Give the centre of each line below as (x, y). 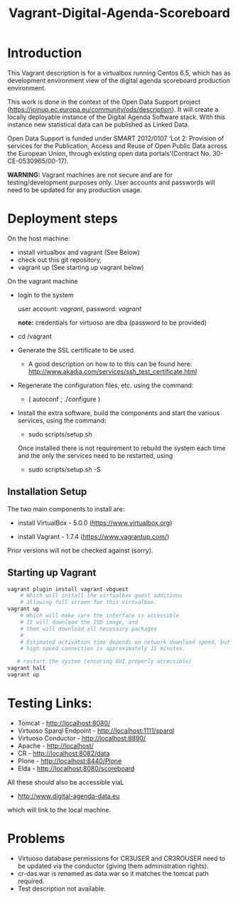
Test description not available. (62, 889)
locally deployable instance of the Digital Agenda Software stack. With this (117, 117)
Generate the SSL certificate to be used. (76, 350)
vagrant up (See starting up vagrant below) (81, 267)
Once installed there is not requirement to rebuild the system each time (121, 448)
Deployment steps (63, 219)
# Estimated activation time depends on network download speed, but (125, 642)
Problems (36, 839)
